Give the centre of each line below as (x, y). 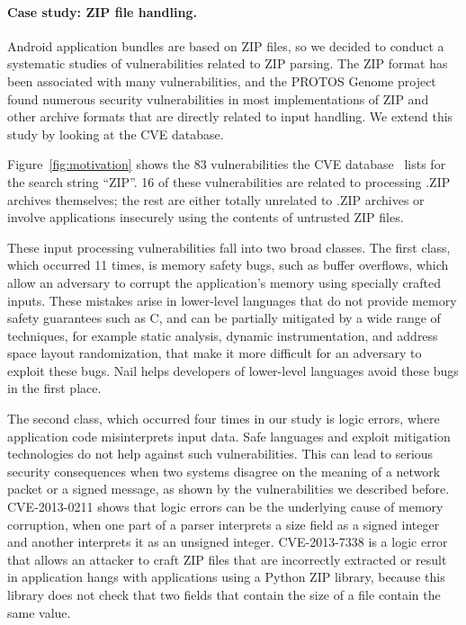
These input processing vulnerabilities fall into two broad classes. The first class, (229, 247)
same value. (39, 612)
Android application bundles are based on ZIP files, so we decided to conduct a (226, 45)
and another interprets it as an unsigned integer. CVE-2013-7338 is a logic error (228, 542)
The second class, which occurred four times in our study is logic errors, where (224, 419)
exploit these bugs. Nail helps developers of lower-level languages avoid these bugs (233, 370)
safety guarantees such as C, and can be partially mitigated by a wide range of (224, 318)
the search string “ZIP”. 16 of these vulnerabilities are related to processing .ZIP (229, 181)
